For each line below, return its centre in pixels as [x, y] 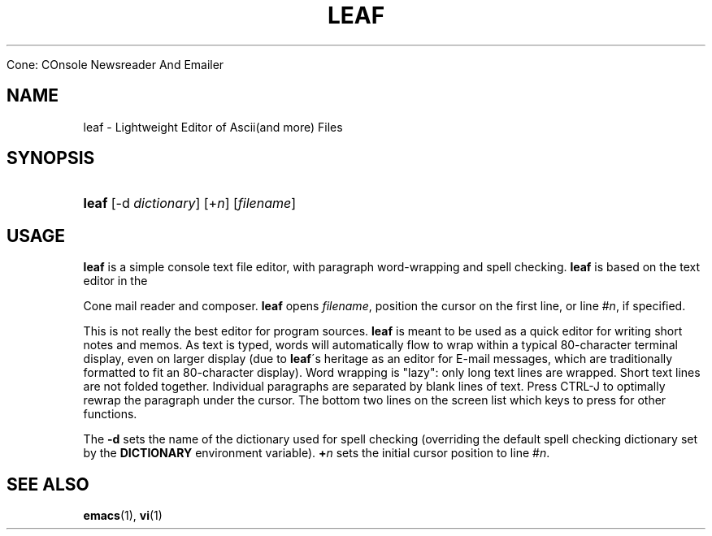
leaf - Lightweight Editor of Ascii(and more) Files [213, 127]
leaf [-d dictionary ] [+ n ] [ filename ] [190, 203]
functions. [110, 414]
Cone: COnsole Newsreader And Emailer [115, 64]
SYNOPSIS [51, 158]
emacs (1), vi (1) [123, 516]
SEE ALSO [48, 484]
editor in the [115, 281]
